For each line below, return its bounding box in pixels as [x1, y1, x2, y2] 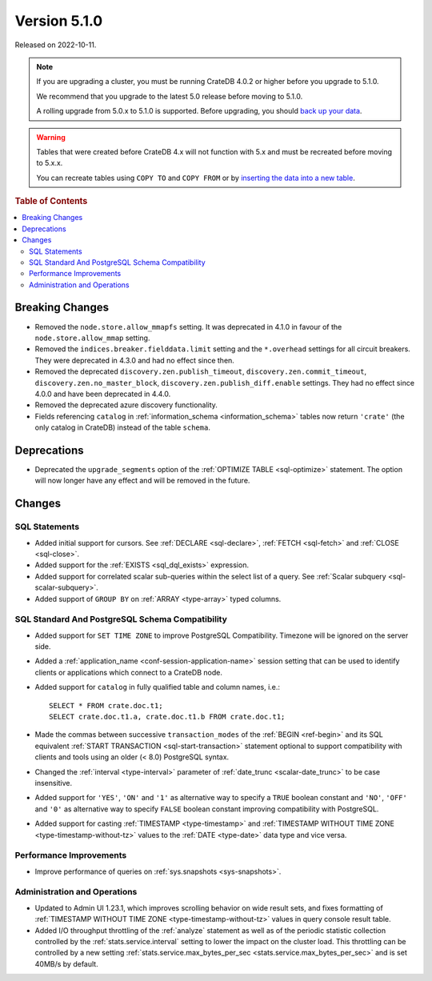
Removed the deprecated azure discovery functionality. [34, 400, 218, 410]
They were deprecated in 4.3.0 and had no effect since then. [34, 355, 235, 365]
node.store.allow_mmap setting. [34, 333, 150, 342]
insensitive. [34, 778, 73, 787]
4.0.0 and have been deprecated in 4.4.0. [34, 389, 171, 398]
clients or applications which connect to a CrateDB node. [34, 667, 223, 677]
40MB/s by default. [34, 959, 99, 968]
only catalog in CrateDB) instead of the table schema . [34, 422, 211, 432]
